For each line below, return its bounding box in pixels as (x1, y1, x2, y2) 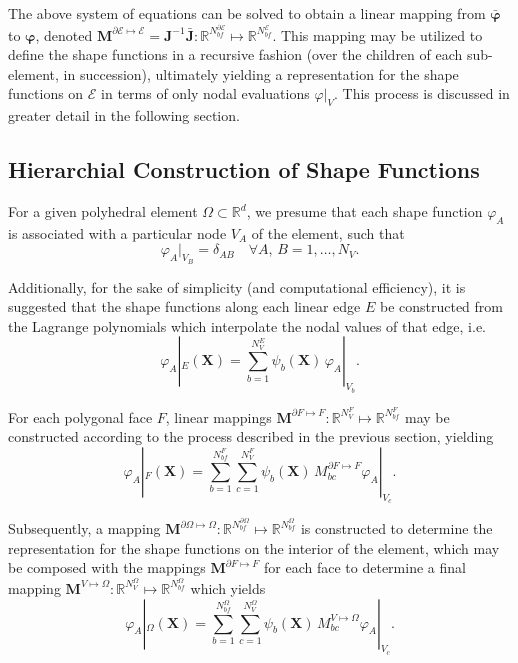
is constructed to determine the (300, 518, 493, 539)
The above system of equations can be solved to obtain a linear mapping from (8, 3, 486, 23)
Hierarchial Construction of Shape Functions (8, 154, 480, 185)
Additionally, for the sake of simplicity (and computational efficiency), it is (8, 276, 466, 297)
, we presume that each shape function (246, 201, 483, 222)
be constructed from (379, 296, 504, 317)
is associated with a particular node (8, 222, 227, 243)
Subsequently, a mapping (8, 518, 161, 539)
